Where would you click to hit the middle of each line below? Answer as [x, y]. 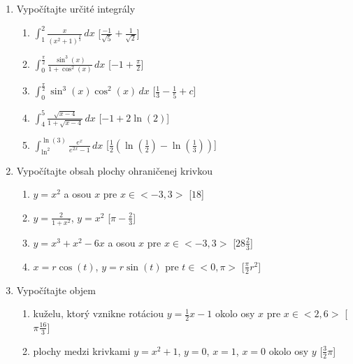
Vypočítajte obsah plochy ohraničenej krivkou [115, 170]
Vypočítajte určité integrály [76, 8]
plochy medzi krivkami [82, 350]
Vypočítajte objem [56, 290]
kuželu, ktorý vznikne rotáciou [98, 313]
